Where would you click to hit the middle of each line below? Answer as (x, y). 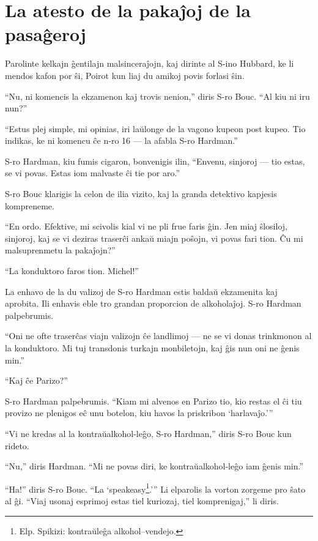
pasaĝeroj (46, 34)
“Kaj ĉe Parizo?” (36, 380)
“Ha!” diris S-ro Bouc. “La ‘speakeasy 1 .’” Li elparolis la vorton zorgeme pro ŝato (155, 488)
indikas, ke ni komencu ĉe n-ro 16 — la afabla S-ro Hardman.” (121, 140)
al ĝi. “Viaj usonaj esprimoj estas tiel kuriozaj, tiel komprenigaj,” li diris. (142, 501)
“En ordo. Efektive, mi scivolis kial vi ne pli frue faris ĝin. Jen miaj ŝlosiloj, (146, 226)
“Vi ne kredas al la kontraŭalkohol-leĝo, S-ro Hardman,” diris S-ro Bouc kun (148, 433)
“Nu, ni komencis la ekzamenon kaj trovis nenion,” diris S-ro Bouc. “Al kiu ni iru (157, 96)
